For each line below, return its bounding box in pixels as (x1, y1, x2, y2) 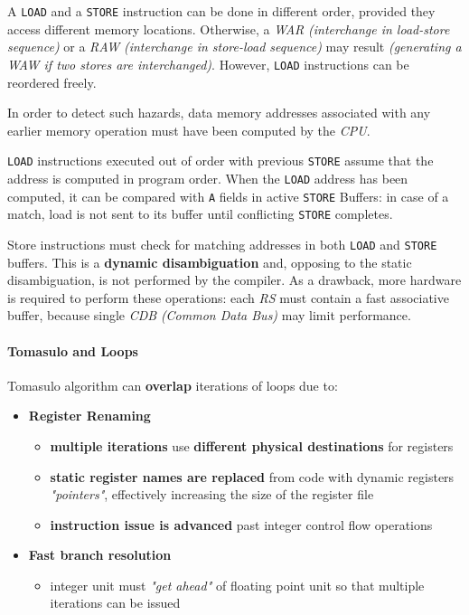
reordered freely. (7, 72, 97, 91)
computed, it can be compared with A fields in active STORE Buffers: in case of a (7, 186, 449, 205)
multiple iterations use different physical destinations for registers (50, 436, 454, 455)
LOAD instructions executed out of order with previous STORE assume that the (7, 151, 434, 170)
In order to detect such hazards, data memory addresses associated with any (7, 103, 431, 122)
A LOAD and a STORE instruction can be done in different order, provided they (7, 2, 436, 20)
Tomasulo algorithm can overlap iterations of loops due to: (7, 375, 338, 394)
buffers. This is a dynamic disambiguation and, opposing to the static (7, 252, 412, 271)
